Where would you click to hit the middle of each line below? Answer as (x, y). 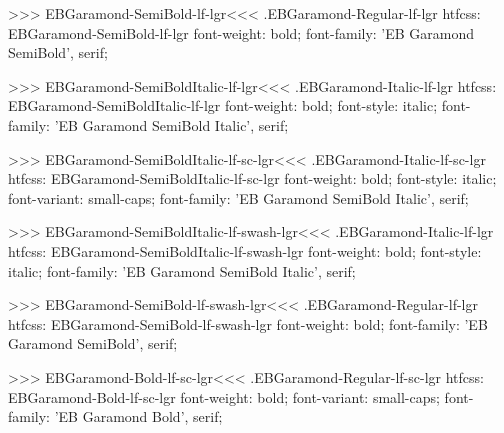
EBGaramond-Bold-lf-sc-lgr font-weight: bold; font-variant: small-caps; (224, 396)
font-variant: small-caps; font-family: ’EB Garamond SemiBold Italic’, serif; (238, 197)
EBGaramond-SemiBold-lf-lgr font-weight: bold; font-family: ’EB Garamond (241, 32)
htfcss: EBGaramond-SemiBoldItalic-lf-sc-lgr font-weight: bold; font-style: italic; (252, 178)
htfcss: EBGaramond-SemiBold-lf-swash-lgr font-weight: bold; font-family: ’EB (248, 323)
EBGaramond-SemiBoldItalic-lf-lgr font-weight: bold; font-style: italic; (223, 105)
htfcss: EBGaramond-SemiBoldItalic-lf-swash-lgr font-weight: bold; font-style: (245, 250)
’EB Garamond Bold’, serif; (138, 416)
